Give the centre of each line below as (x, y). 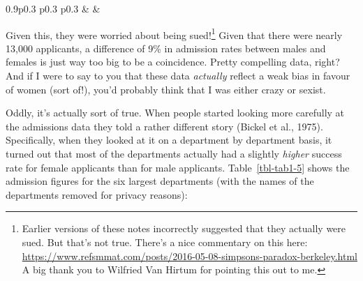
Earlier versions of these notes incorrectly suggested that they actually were (184, 228)
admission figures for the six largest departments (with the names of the (160, 181)
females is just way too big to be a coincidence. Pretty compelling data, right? (173, 62)
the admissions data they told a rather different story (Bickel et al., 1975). (164, 126)
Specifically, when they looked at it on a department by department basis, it (169, 140)
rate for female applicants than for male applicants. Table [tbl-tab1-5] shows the (178, 167)
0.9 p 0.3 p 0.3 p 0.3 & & (53, 8)
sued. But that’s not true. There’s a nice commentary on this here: (165, 242)
